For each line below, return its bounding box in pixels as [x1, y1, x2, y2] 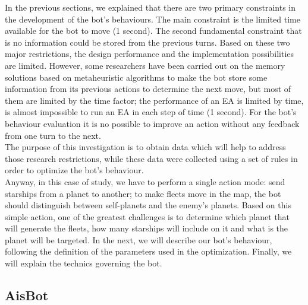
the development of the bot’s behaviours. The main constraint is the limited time [5, 12, 300, 25]
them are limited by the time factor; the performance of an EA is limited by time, [5, 94, 304, 106]
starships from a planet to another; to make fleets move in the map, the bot [5, 187, 281, 199]
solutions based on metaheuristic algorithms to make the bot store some [5, 71, 268, 83]
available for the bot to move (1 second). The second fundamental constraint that [5, 24, 302, 37]
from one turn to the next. [5, 129, 101, 141]
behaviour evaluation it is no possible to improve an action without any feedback [5, 117, 300, 129]
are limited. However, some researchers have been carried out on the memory [5, 59, 285, 71]
